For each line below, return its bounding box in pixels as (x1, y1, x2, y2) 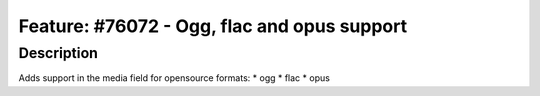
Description (18, 44, 99, 62)
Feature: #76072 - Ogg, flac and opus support (18, 15, 408, 37)
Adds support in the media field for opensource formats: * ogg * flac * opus (18, 72, 330, 84)
